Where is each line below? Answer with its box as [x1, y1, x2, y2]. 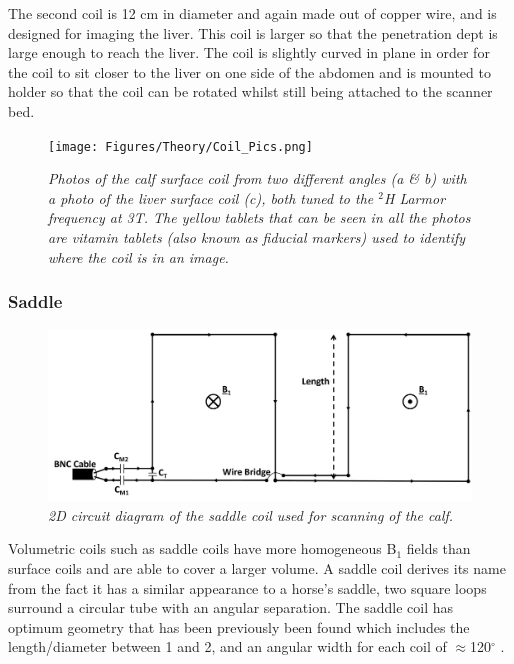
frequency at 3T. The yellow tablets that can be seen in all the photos [48, 207, 471, 228]
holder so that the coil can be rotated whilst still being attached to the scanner [8, 81, 493, 102]
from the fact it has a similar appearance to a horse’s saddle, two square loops [8, 577, 487, 598]
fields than [406, 538, 471, 559]
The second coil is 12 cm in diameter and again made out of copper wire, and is [8, 3, 497, 23]
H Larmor [383, 187, 446, 208]
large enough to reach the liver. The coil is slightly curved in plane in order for [8, 42, 490, 63]
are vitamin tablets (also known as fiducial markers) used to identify [48, 227, 466, 247]
